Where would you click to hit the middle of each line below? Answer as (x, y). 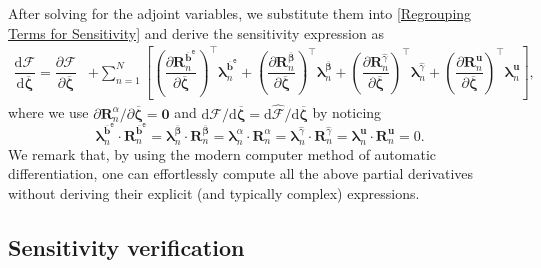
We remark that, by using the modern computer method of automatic (222, 153)
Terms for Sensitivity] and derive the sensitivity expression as (196, 32)
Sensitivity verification (126, 246)
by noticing (347, 112)
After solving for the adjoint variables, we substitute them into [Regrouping (240, 13)
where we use (48, 112)
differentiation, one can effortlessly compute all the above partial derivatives (241, 173)
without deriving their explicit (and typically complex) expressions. (214, 192)
